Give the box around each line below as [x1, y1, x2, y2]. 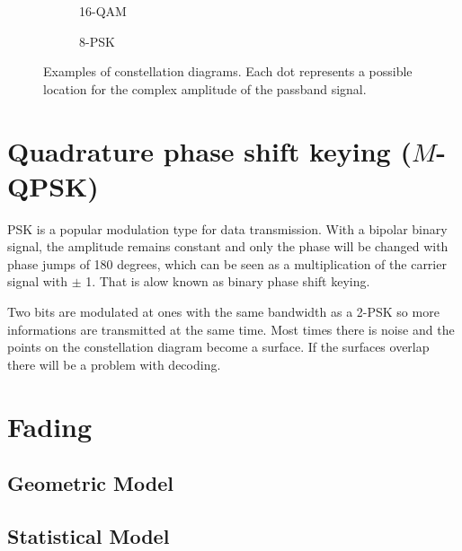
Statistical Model [7, 521, 170, 549]
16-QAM [79, 2, 127, 20]
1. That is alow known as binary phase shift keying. [85, 272, 370, 291]
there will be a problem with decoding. [7, 354, 221, 373]
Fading [7, 407, 93, 444]
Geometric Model [7, 469, 173, 497]
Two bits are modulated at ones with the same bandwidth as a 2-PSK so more [7, 302, 440, 321]
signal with [7, 272, 67, 291]
